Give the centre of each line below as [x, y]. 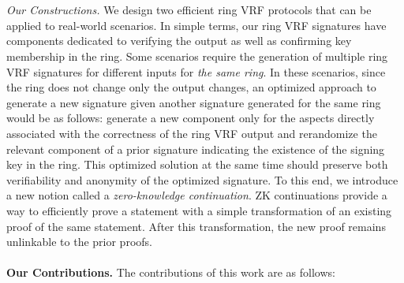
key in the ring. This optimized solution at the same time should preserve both [197, 164]
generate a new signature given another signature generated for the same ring [194, 102]
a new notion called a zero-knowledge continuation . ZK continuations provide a [197, 195]
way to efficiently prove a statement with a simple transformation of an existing [199, 210]
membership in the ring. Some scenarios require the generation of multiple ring [197, 56]
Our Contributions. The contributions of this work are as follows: [171, 272]
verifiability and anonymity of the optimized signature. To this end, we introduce [202, 179]
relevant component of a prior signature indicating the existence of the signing [196, 149]
